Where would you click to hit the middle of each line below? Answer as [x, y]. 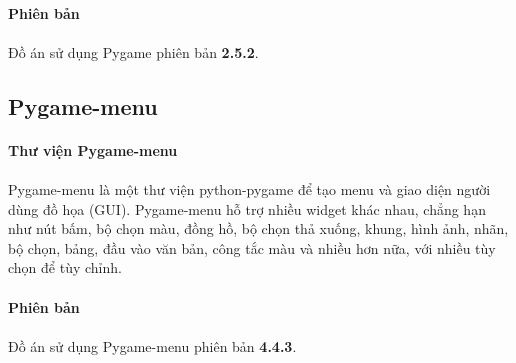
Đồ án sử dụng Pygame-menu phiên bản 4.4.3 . [152, 345]
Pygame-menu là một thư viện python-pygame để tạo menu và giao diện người [249, 188]
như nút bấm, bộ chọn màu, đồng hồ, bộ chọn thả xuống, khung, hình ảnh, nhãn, [258, 228]
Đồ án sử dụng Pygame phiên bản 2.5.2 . [133, 51]
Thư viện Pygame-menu [93, 149]
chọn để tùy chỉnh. [65, 267]
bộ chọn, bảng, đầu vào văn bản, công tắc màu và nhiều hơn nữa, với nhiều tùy [252, 247]
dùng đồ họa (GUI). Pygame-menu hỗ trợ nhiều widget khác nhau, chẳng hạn [247, 208]
